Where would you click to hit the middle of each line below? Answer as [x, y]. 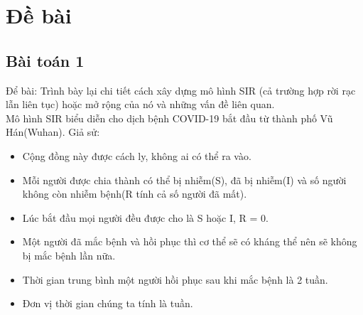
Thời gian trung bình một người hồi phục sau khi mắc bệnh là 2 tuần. [175, 279]
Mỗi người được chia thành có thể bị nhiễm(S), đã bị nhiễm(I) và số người [184, 180]
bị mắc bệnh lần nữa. [69, 255]
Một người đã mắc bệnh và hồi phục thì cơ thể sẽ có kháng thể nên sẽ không [190, 241]
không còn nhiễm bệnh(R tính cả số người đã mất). [135, 194]
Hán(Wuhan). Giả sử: [53, 132]
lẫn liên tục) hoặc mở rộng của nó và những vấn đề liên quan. [140, 104]
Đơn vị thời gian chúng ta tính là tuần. [108, 303]
